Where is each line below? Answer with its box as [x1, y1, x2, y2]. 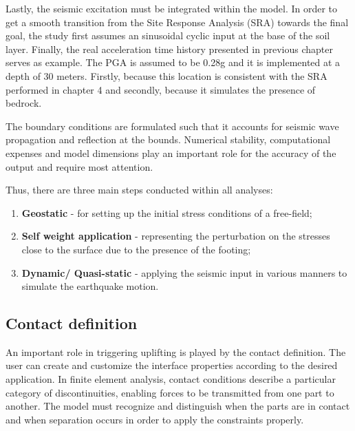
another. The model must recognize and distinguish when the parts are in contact [6, 399, 350, 413]
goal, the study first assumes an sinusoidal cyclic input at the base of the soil [6, 28, 330, 43]
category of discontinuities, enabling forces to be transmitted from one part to [6, 385, 334, 399]
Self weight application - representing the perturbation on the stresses [21, 229, 330, 243]
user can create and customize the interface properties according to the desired [6, 358, 338, 372]
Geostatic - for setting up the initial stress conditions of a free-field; [21, 205, 312, 220]
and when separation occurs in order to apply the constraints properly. [6, 412, 304, 426]
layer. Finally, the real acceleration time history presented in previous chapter [6, 41, 333, 56]
